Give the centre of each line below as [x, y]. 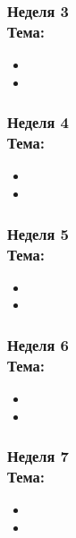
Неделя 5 [38, 233]
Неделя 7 [38, 456]
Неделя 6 [38, 344]
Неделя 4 [38, 122]
